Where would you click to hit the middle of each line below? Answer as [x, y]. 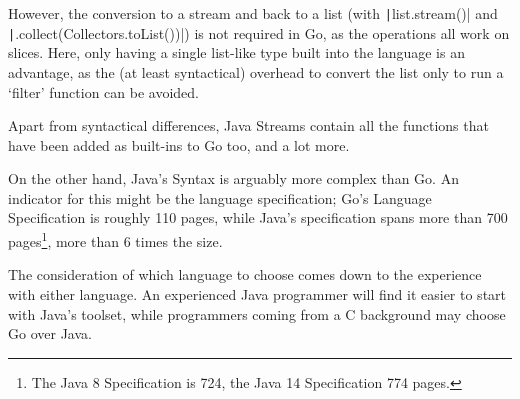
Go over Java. [50, 333]
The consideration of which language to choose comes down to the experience [245, 274]
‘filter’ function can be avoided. [104, 91]
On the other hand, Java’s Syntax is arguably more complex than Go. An [233, 178]
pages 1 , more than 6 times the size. [115, 239]
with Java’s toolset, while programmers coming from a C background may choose [257, 313]
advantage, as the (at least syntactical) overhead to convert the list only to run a [256, 71]
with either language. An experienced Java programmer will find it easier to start [257, 293]
